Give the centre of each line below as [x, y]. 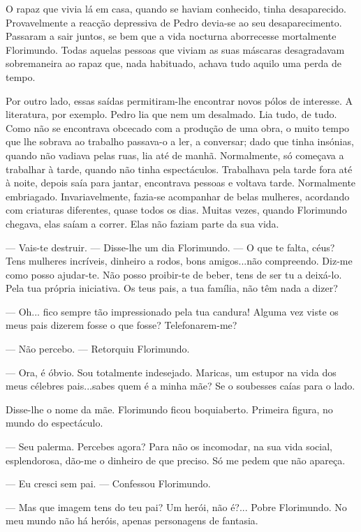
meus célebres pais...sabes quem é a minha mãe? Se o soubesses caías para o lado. [180, 386]
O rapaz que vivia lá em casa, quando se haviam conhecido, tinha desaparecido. [176, 8]
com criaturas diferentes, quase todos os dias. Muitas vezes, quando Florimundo [176, 210]
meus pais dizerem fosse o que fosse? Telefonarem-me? [121, 325]
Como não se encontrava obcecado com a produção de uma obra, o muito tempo [178, 127]
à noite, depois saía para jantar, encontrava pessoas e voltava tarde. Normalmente [181, 183]
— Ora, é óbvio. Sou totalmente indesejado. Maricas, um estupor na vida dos [171, 372]
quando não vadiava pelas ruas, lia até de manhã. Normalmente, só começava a [175, 155]
